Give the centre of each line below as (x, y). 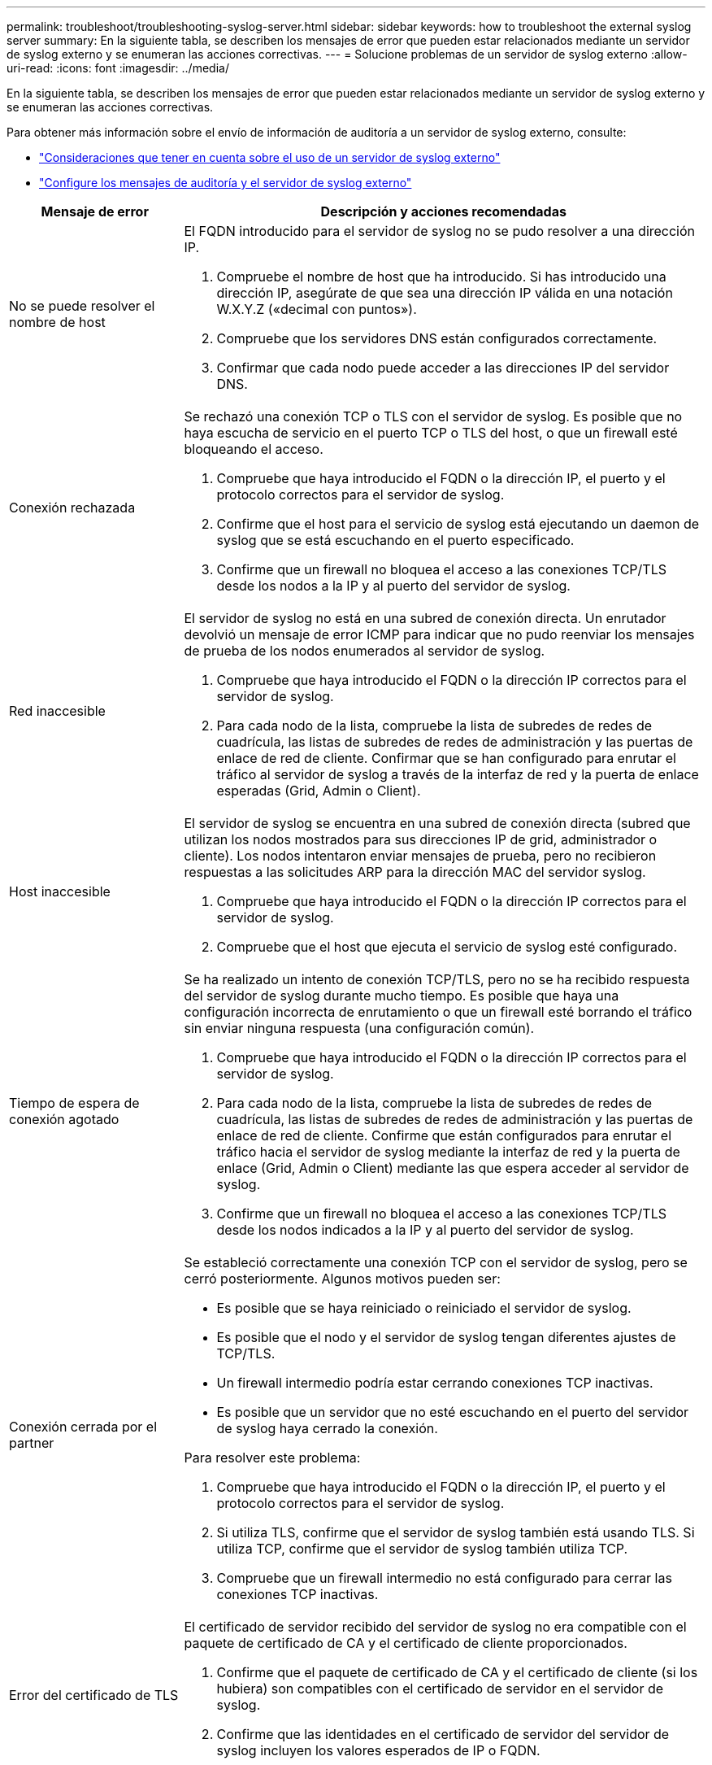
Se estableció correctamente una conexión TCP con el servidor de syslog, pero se (436, 1262)
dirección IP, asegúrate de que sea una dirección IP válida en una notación (445, 293)
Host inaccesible (60, 891)
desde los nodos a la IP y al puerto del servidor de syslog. (393, 586)
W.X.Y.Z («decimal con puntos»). (317, 309)
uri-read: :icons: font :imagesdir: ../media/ (118, 68)
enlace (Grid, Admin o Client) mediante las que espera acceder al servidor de (453, 1168)
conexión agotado (64, 1119)
